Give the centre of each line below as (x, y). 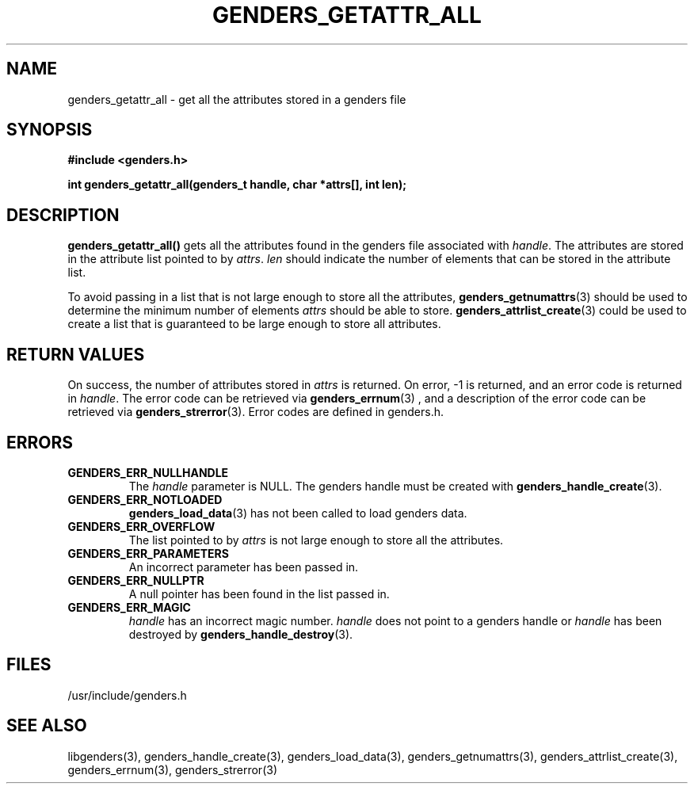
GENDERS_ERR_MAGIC (129, 607)
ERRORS (40, 442)
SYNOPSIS (50, 130)
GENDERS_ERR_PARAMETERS (148, 553)
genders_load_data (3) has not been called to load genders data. (298, 513)
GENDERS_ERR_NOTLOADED (145, 499)
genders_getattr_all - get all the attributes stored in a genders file (237, 99)
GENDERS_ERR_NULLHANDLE (148, 472)
